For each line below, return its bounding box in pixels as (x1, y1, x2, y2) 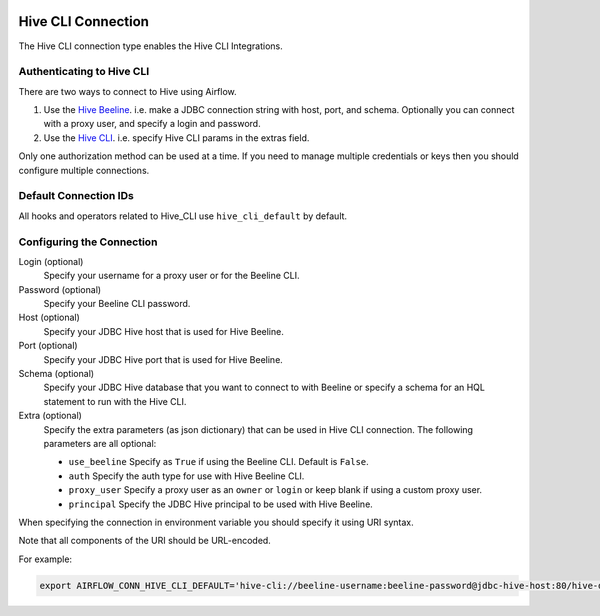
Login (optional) (18, 255, 84, 267)
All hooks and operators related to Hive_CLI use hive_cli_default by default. (18, 210, 348, 222)
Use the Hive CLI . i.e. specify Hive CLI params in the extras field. (43, 131, 310, 144)
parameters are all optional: (43, 437, 157, 449)
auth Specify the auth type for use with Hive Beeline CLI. (68, 470, 305, 482)
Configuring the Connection (18, 235, 158, 249)
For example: (18, 553, 73, 565)
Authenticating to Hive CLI (18, 65, 150, 79)
